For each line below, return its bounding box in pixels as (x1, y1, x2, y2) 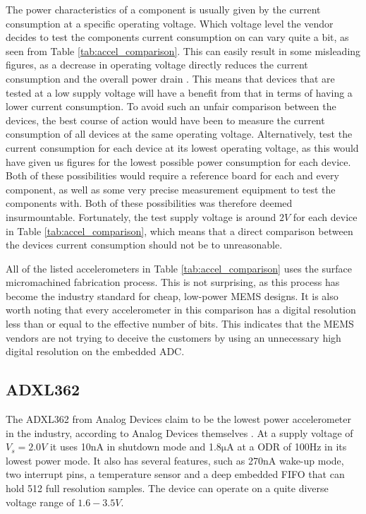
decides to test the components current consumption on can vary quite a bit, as (6, 30, 349, 44)
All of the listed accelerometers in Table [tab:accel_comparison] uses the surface (6, 261, 352, 275)
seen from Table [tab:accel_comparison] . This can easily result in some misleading (6, 43, 361, 58)
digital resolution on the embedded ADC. (6, 344, 185, 359)
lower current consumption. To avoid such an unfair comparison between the (6, 99, 336, 114)
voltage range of (6, 494, 75, 509)
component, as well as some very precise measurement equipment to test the (6, 181, 336, 196)
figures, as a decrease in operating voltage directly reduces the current (6, 57, 308, 72)
